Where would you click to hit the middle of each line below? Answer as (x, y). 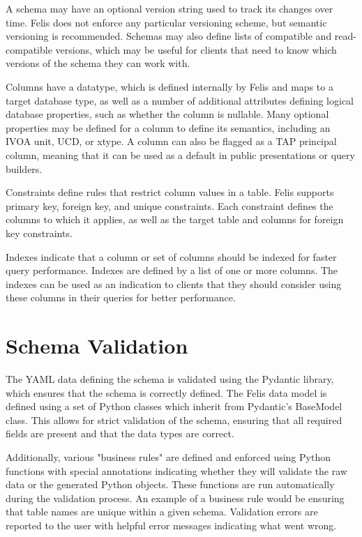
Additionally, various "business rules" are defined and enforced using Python (168, 456)
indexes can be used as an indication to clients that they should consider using (174, 283)
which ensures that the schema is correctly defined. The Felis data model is (166, 392)
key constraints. (39, 233)
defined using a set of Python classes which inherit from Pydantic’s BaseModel (174, 406)
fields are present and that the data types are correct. (120, 433)
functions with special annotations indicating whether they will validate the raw (176, 470)
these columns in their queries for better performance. (121, 297)
